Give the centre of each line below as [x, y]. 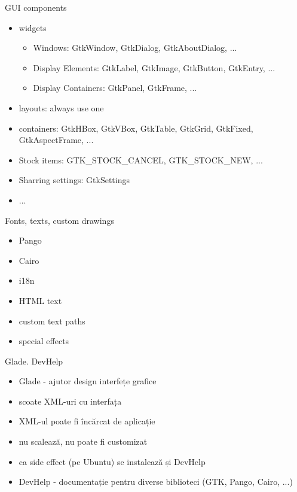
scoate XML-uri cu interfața [70, 401]
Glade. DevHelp [34, 361]
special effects [44, 341]
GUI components [36, 7]
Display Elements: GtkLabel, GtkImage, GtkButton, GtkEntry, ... [154, 67]
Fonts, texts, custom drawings [59, 220]
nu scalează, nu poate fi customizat [83, 441]
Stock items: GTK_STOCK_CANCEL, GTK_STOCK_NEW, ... [141, 160]
